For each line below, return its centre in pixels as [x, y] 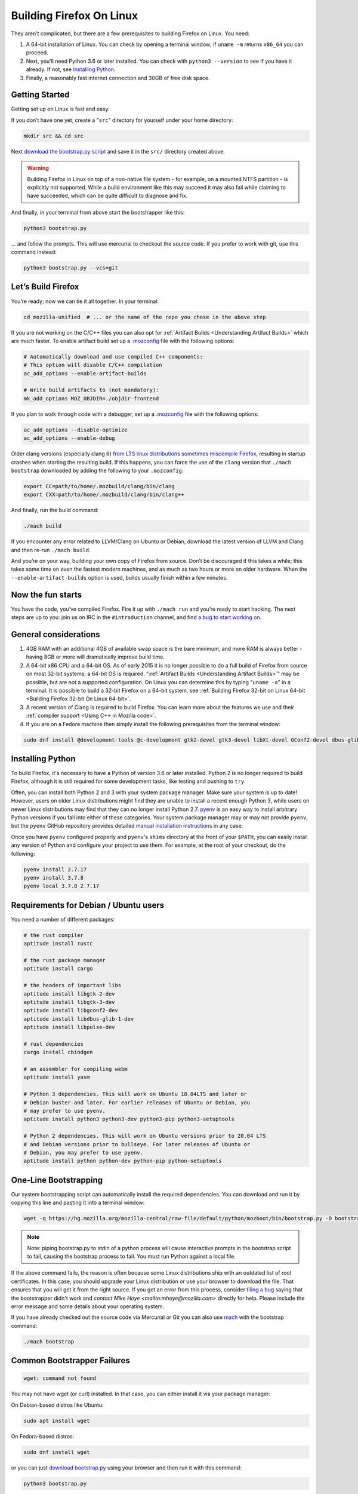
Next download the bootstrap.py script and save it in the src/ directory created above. [118, 151]
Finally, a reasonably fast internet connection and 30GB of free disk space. [118, 78]
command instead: [34, 252]
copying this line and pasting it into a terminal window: [78, 1203]
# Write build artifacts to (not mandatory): [91, 390]
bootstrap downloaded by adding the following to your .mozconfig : [97, 470]
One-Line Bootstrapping [57, 1180]
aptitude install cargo [58, 969]
